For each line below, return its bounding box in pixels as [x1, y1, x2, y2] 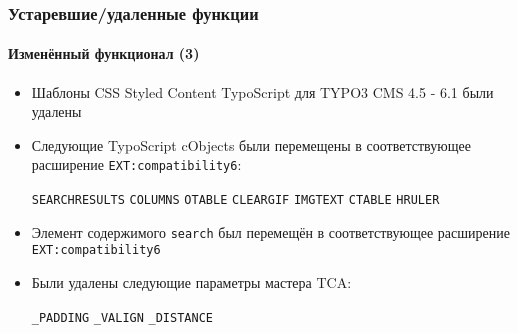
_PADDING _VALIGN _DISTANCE [31, 310, 213, 325]
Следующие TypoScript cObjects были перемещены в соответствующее [31, 134, 471, 155]
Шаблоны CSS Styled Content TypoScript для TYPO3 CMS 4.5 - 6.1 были [31, 81, 494, 102]
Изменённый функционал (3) [8, 43, 200, 64]
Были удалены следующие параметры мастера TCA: [31, 272, 352, 293]
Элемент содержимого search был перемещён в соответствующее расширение [31, 221, 510, 242]
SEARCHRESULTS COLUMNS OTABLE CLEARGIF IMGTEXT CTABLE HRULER [31, 193, 440, 208]
